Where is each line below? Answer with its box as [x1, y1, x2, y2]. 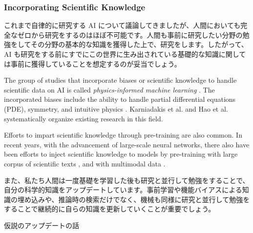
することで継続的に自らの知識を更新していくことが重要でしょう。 [4, 204, 215, 214]
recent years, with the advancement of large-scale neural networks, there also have [4, 139, 250, 149]
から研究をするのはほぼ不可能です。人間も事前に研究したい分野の [31, 29, 243, 40]
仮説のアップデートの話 [4, 220, 79, 230]
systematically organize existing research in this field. [4, 113, 163, 123]
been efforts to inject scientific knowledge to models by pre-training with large [4, 149, 238, 159]
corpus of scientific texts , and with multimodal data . [4, 158, 166, 168]
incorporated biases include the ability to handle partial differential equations [4, 94, 236, 104]
